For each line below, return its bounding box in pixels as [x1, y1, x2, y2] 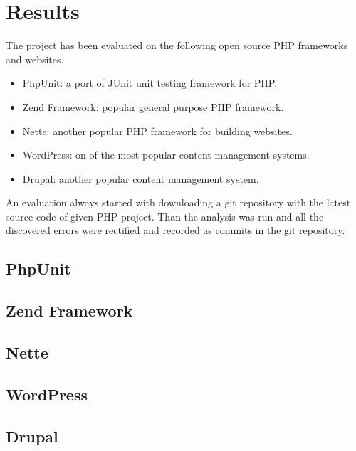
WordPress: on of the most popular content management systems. [22, 147, 310, 162]
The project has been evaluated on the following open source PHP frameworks [6, 38, 348, 53]
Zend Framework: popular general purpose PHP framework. [22, 99, 284, 114]
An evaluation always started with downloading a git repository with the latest [6, 195, 351, 210]
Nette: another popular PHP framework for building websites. [22, 123, 293, 138]
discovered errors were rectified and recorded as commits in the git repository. [6, 223, 345, 238]
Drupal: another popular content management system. [22, 171, 259, 186]
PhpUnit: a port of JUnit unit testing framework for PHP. [22, 75, 278, 90]
